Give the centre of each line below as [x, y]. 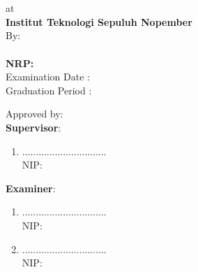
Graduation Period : [49, 90]
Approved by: [35, 114]
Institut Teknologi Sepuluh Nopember [99, 21]
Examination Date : [48, 77]
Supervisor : [33, 127]
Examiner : [31, 188]
